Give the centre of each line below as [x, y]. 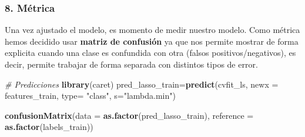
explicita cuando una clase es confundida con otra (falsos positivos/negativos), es [150, 53]
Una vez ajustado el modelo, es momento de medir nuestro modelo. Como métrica [152, 30]
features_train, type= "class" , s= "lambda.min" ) [90, 96]
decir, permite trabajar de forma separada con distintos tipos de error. [131, 64]
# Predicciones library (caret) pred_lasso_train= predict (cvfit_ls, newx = [142, 84]
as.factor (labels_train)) [49, 127]
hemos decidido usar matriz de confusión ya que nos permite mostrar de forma [152, 41]
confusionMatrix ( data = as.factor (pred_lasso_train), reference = [129, 115]
